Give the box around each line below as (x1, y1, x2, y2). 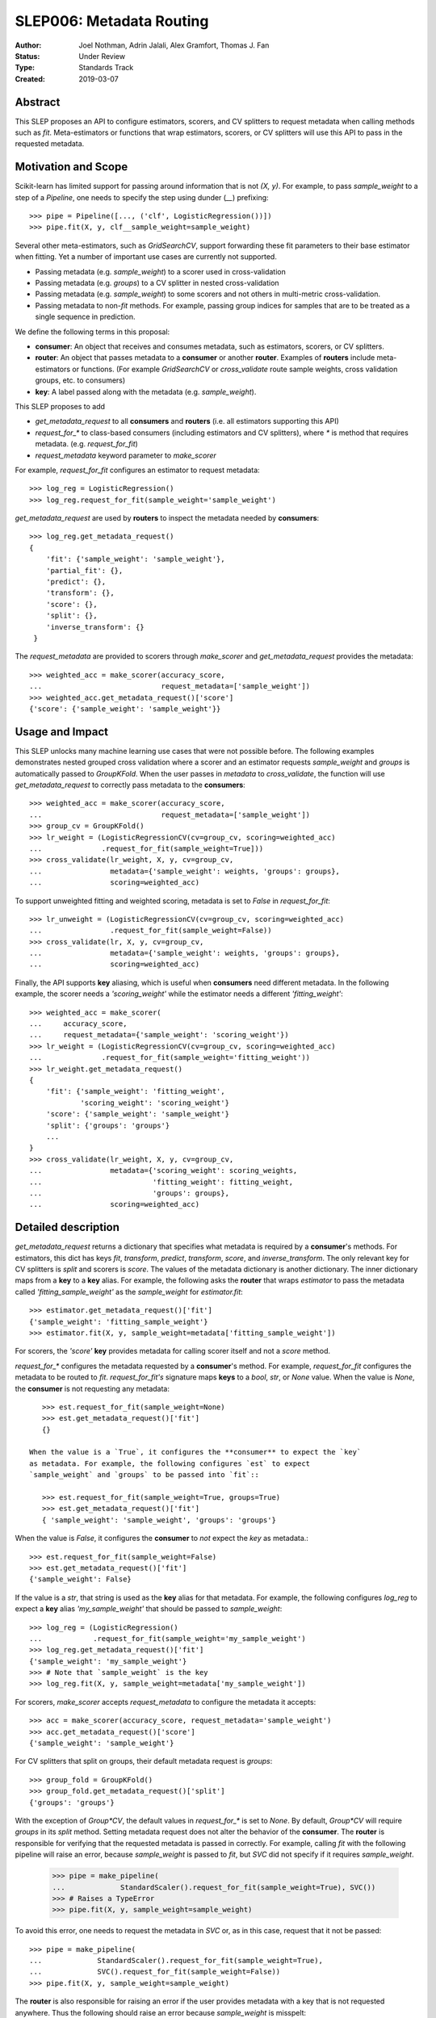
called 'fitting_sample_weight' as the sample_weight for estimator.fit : (15, 1287, 244, 1296)
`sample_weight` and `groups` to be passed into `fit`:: (29, 1470, 260, 1480)
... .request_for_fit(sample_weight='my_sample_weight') (29, 1634, 306, 1643)
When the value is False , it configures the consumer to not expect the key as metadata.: (15, 1534, 308, 1543)
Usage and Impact (15, 725, 109, 739)
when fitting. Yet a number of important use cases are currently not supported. (15, 252, 278, 262)
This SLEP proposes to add (15, 401, 105, 411)
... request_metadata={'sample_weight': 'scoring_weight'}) (29, 1030, 290, 1040)
